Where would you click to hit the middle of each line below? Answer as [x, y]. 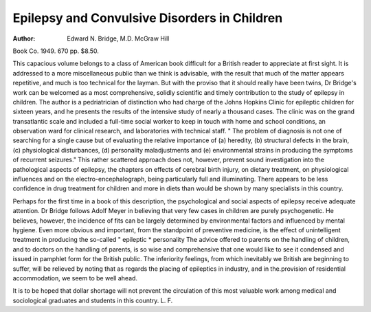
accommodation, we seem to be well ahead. [75, 278]
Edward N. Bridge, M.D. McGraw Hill [118, 38]
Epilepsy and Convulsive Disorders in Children [148, 18]
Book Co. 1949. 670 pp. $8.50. [56, 51]
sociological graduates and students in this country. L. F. [93, 300]
